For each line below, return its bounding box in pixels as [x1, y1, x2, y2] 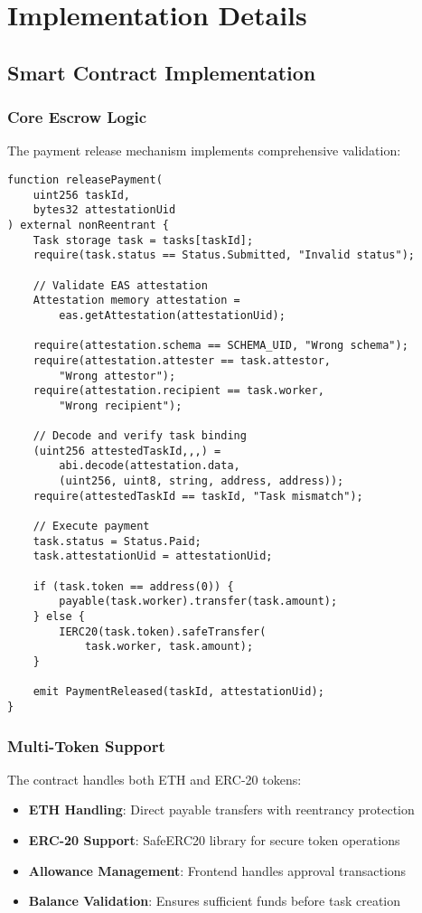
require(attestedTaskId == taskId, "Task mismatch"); [33, 489, 363, 503]
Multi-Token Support [7, 734, 165, 757]
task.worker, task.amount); [84, 640, 254, 654]
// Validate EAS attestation [33, 278, 208, 292]
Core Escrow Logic [7, 106, 147, 128]
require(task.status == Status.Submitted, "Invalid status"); [33, 249, 416, 262]
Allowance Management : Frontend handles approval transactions [28, 861, 407, 880]
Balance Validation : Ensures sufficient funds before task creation [28, 891, 401, 910]
